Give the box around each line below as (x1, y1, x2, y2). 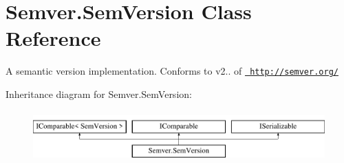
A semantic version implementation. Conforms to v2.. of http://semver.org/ (6, 64, 338, 78)
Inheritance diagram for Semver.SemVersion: (6, 86, 192, 101)
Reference (6, 24, 101, 52)
